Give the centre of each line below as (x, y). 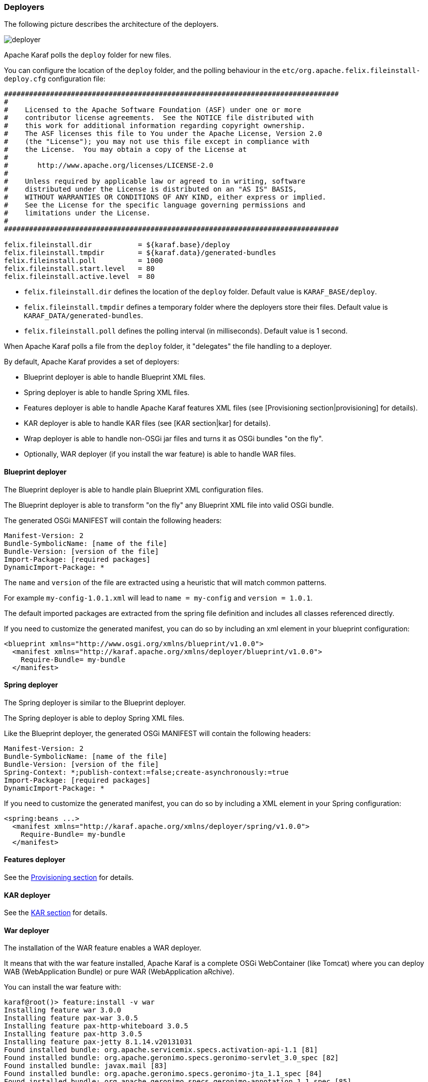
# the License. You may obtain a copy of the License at (125, 150)
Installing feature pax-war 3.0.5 (71, 1018)
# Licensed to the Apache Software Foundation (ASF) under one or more (153, 110)
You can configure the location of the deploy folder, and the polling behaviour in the (142, 70)
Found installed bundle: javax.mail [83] (86, 1066)
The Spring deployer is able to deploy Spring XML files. (94, 718)
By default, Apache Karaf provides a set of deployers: (92, 362)
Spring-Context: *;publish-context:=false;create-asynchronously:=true (146, 772)
